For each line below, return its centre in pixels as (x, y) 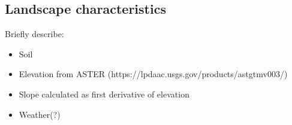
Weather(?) (40, 114)
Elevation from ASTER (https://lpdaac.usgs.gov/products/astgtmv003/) (153, 74)
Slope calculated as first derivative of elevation (104, 94)
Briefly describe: (34, 34)
